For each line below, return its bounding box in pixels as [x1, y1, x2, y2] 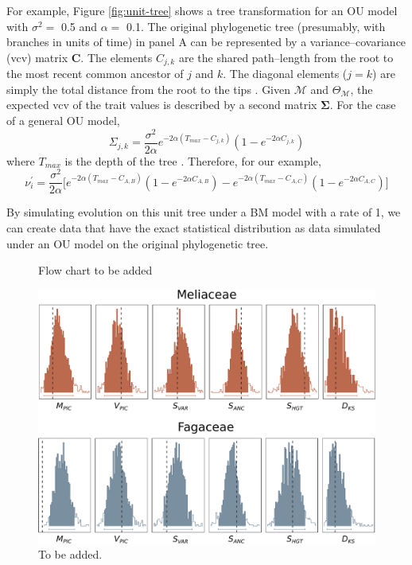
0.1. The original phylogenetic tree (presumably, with [126, 18, 386, 34]
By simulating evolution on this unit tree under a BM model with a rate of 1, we [6, 204, 401, 220]
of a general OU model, [6, 112, 120, 129]
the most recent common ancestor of [6, 65, 184, 82]
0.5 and [60, 18, 98, 34]
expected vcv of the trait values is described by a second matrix [6, 96, 317, 113]
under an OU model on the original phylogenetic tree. [6, 235, 269, 251]
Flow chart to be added [38, 262, 153, 279]
